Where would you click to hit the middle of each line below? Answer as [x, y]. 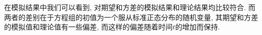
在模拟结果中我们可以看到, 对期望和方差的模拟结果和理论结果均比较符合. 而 [130, 7]
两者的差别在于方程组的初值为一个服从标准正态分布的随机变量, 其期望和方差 [131, 17]
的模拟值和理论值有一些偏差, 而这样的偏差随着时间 [88, 27]
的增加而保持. [198, 27]
